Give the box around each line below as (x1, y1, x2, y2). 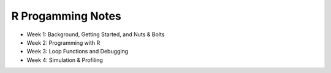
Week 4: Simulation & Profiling (26, 56, 104, 64)
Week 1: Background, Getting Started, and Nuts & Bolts (26, 31, 165, 38)
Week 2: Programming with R (26, 39, 101, 46)
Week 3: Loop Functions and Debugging (26, 48, 129, 55)
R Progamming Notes (11, 9, 122, 23)
